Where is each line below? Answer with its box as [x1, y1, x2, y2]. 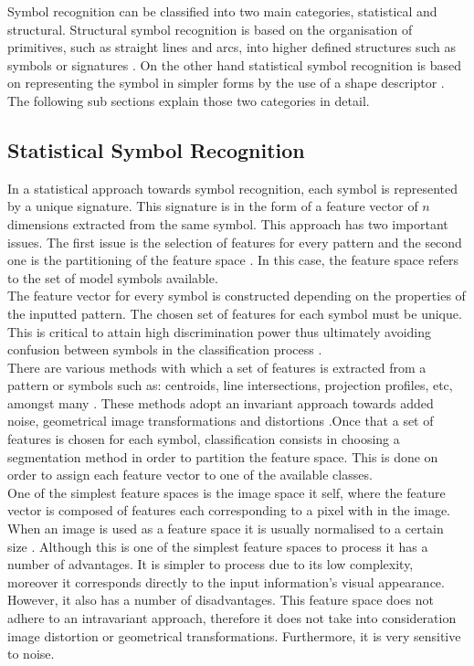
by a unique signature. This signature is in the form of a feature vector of [7, 196, 418, 216]
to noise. [7, 644, 55, 663]
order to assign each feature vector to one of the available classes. [7, 465, 373, 484]
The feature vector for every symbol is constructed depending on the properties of [7, 286, 466, 305]
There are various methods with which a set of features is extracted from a [7, 357, 427, 376]
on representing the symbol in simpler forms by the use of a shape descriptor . [7, 73, 445, 92]
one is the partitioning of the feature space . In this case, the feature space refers [7, 250, 459, 270]
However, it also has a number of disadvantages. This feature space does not [7, 590, 434, 609]
